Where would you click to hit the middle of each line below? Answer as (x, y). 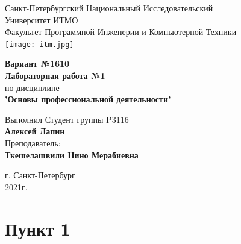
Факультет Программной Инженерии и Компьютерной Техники (121, 32)
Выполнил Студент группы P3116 (67, 119)
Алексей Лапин (35, 131)
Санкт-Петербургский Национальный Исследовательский (109, 8)
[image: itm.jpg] (39, 44)
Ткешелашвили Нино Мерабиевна (72, 155)
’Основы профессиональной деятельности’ (88, 99)
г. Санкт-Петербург (40, 175)
